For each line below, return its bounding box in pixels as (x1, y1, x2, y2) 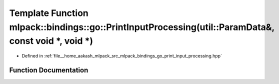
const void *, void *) (9, 35, 93, 47)
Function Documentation (9, 65, 88, 74)
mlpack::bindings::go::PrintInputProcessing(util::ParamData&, (9, 21, 275, 32)
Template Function (9, 7, 88, 18)
